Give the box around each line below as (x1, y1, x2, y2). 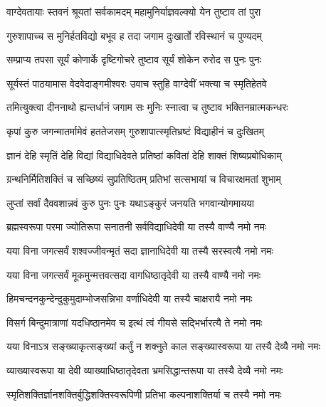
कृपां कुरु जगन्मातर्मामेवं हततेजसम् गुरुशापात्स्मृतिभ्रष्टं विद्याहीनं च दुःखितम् (6, 123, 264, 138)
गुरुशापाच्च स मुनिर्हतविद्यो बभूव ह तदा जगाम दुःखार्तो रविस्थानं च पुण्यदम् (6, 28, 262, 43)
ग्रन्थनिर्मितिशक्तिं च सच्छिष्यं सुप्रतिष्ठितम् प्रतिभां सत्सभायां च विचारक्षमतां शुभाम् (6, 171, 281, 186)
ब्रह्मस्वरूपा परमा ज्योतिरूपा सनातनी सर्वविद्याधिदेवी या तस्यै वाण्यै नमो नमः (6, 219, 267, 234)
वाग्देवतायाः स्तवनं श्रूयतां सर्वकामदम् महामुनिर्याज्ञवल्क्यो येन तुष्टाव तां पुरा (6, 4, 261, 18)
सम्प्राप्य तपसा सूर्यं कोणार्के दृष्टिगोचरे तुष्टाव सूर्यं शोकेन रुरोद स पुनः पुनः (6, 52, 262, 67)
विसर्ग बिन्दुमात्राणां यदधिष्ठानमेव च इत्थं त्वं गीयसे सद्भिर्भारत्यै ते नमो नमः (6, 314, 263, 329)
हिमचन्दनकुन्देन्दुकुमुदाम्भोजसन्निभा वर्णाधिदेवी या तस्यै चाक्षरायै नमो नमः (6, 291, 253, 306)
